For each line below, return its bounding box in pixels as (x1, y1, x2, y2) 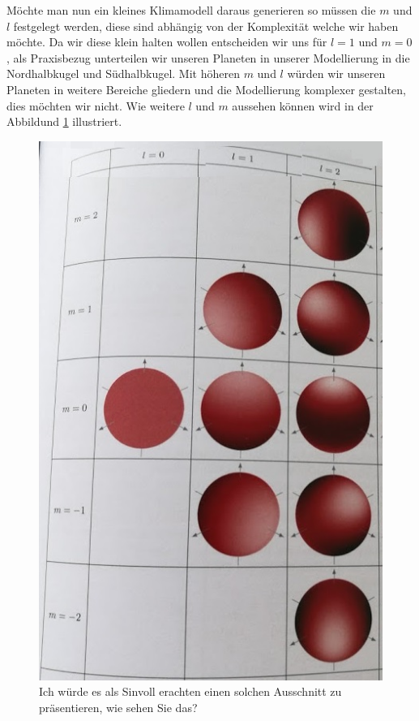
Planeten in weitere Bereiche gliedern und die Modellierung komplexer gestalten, (6, 80, 406, 97)
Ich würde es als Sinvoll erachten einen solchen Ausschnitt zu (39, 683, 342, 700)
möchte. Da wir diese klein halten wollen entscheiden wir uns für (6, 33, 327, 50)
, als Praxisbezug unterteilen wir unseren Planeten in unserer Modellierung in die (6, 49, 410, 66)
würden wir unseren (287, 65, 386, 82)
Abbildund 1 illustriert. (6, 113, 122, 130)
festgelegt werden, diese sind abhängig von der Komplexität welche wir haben (13, 17, 399, 34)
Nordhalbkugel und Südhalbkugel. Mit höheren (6, 65, 240, 82)
